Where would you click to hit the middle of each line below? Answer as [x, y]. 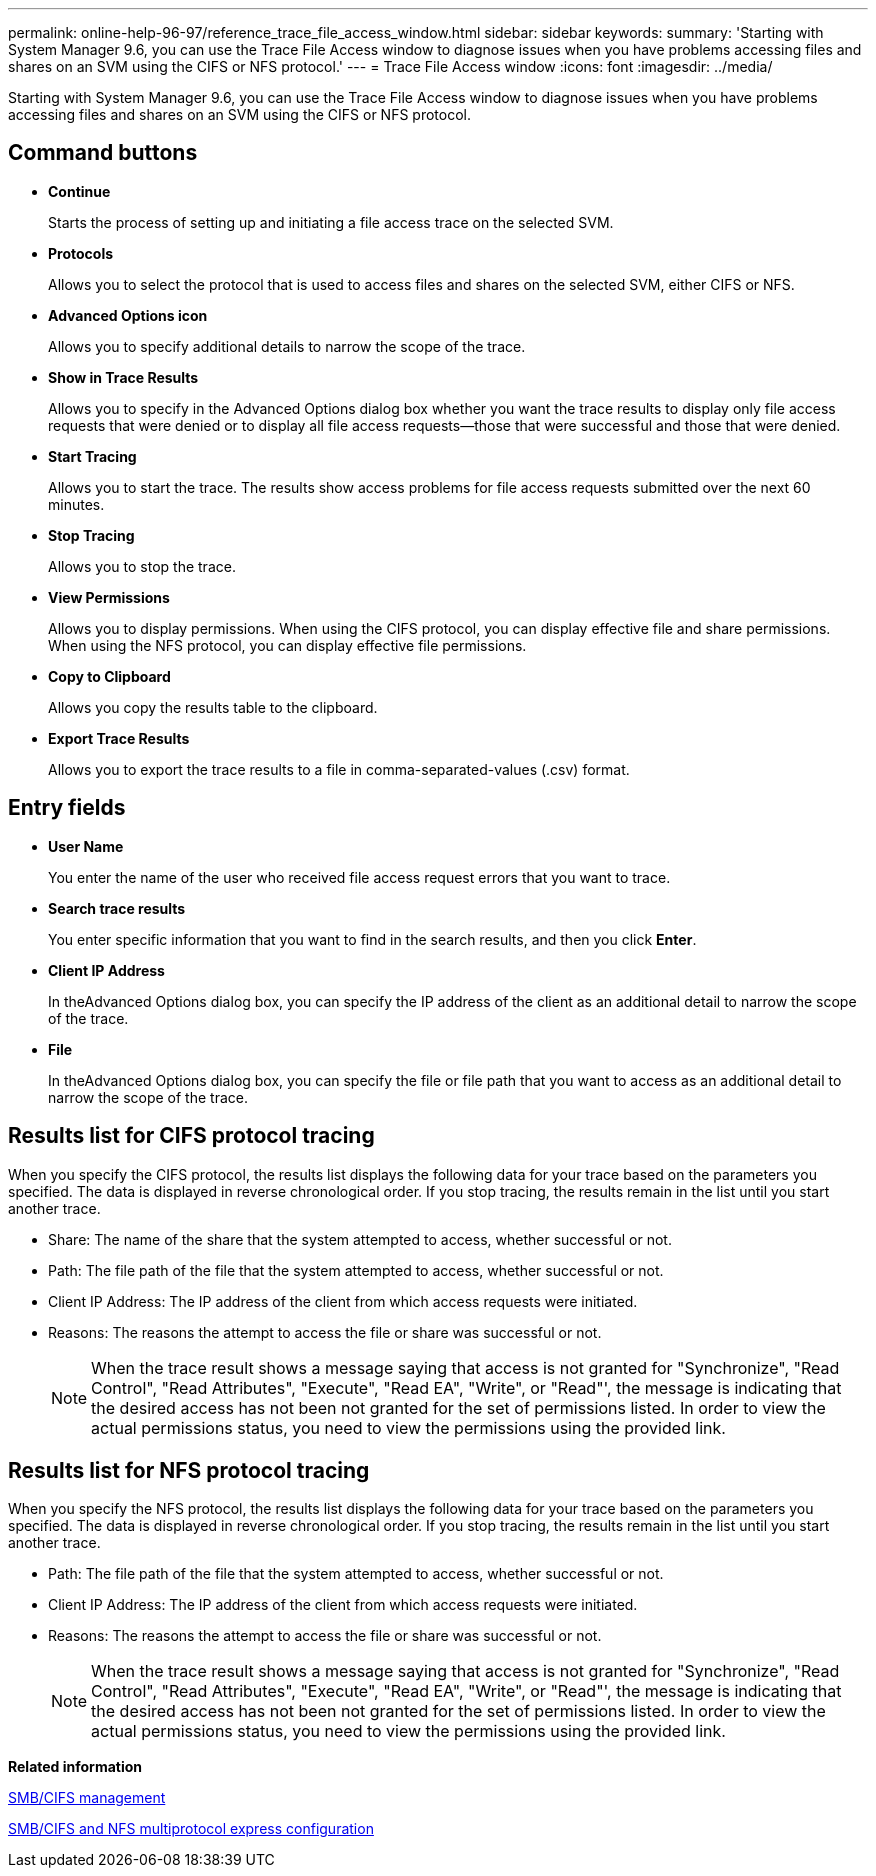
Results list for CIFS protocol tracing [191, 1136]
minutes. [76, 504]
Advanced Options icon [128, 315]
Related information [75, 1767]
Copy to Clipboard [109, 676]
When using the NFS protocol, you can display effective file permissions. [287, 645]
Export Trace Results [119, 738]
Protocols [81, 253]
